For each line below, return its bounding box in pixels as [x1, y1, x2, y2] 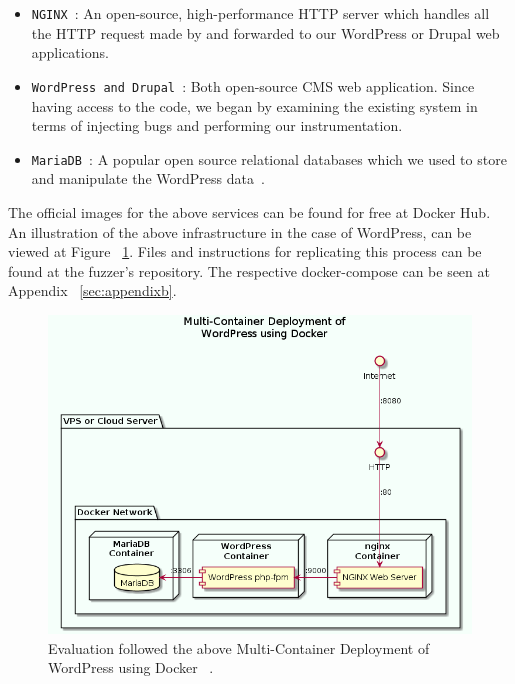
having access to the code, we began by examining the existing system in [31, 95, 478, 116]
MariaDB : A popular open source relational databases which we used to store [31, 148, 507, 169]
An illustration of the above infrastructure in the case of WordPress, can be [8, 221, 472, 242]
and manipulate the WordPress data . [31, 168, 265, 189]
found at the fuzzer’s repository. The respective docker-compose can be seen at [8, 260, 490, 281]
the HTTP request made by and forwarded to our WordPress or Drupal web [31, 22, 500, 43]
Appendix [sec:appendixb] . [8, 280, 177, 301]
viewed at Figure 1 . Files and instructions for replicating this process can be [8, 241, 482, 262]
